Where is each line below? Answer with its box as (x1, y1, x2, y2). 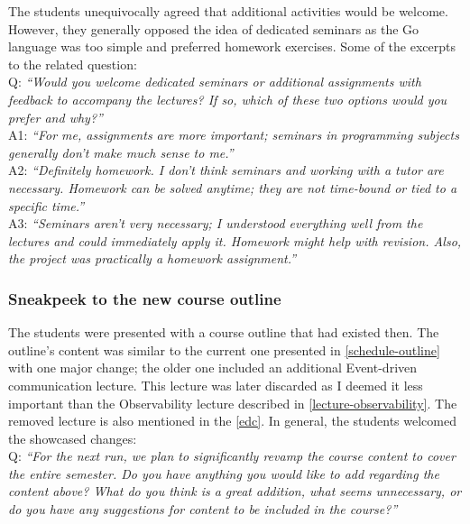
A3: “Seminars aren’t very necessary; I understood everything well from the (8, 214, 423, 233)
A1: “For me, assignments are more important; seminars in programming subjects (8, 125, 459, 144)
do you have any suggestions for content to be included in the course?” (8, 500, 398, 519)
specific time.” (8, 196, 85, 215)
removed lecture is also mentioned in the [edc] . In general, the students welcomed (8, 411, 456, 430)
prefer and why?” (8, 107, 103, 126)
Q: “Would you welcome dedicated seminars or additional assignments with (8, 72, 421, 91)
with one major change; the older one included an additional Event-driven (8, 358, 418, 377)
